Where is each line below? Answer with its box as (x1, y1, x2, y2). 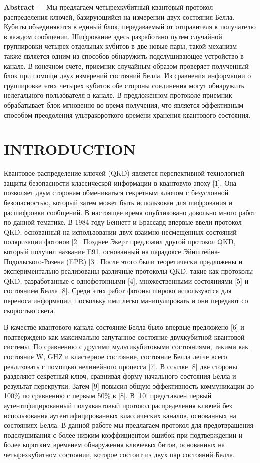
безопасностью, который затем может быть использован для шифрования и (4, 197, 232, 208)
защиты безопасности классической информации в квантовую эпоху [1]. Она (4, 177, 236, 188)
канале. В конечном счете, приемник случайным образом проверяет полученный (4, 60, 249, 71)
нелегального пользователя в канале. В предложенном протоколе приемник (4, 90, 232, 100)
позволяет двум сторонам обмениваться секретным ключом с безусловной (4, 187, 229, 198)
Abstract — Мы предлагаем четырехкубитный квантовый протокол (4, 2, 213, 12)
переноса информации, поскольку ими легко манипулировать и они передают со (4, 295, 248, 305)
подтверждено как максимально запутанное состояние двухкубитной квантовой (4, 331, 245, 342)
